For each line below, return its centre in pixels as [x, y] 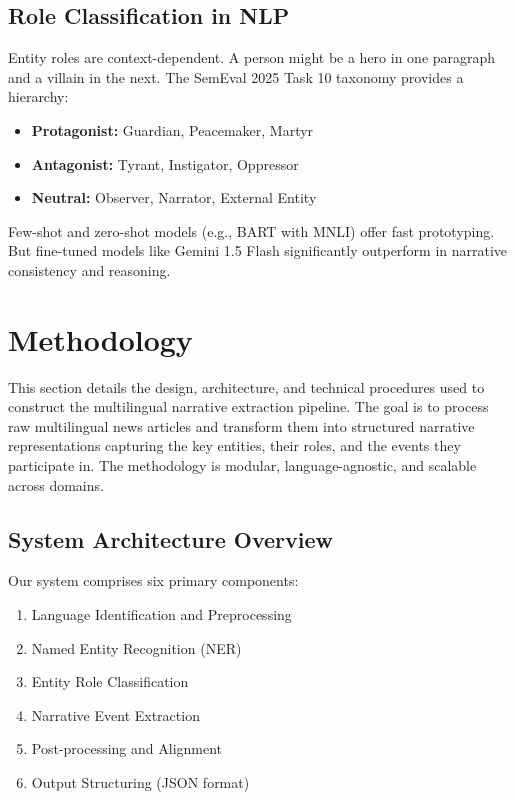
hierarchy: [38, 96]
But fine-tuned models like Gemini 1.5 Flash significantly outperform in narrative [258, 250]
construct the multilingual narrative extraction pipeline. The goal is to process [248, 406]
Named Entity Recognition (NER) [136, 647]
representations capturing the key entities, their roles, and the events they [234, 445]
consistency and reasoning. [89, 269]
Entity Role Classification [110, 681]
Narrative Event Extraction [115, 714]
